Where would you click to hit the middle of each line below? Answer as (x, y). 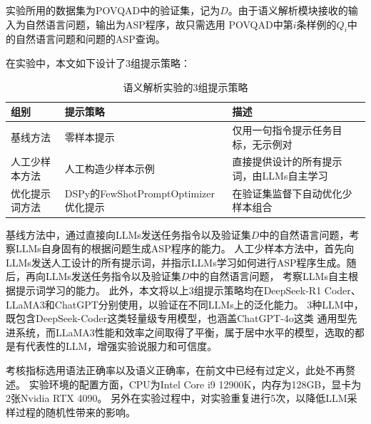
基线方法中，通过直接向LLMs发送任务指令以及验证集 (128, 234)
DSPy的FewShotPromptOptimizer (139, 193)
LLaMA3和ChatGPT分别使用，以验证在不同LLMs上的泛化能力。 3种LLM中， (185, 304)
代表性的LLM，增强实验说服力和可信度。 (121, 346)
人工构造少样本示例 (110, 169)
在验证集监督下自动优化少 (292, 193)
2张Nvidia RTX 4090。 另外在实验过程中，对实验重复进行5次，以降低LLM (177, 398)
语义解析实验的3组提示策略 (185, 87)
